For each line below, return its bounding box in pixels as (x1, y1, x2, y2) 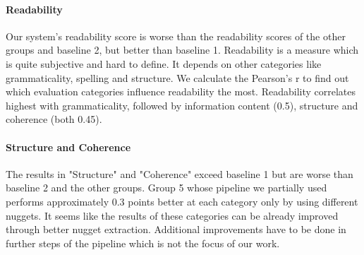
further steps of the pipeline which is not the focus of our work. (6, 235, 280, 250)
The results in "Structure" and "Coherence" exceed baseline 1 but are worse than (6, 166, 353, 181)
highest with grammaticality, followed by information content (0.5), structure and (6, 97, 358, 112)
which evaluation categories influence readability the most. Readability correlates (6, 84, 356, 99)
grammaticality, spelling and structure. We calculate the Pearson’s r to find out (6, 70, 349, 85)
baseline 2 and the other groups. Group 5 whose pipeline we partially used (6, 180, 327, 195)
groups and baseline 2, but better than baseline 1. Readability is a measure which (6, 42, 359, 57)
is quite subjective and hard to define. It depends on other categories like (6, 56, 322, 71)
